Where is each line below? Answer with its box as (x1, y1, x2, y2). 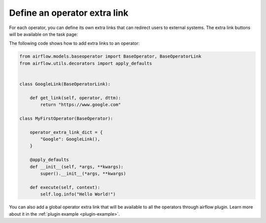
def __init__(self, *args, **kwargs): (30, 164, 124, 169)
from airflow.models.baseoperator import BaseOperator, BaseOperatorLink (19, 54, 201, 59)
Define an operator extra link (9, 7, 129, 18)
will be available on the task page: (9, 31, 78, 37)
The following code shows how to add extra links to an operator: (9, 40, 140, 46)
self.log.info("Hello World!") (40, 191, 116, 197)
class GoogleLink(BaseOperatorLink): (19, 81, 111, 87)
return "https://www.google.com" (40, 102, 121, 108)
